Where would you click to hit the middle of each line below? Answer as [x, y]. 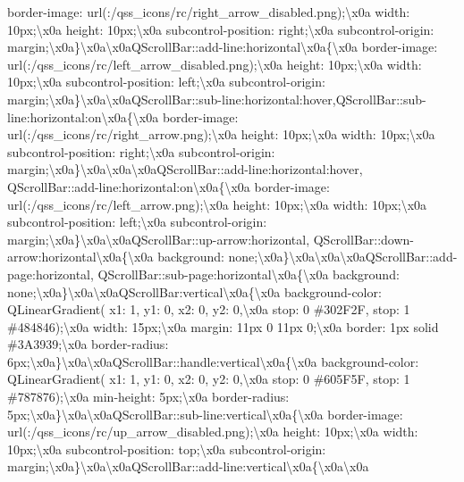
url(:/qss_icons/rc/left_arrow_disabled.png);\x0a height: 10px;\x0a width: [215, 64]
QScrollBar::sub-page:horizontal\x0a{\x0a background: [249, 274]
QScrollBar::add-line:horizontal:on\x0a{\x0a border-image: [169, 186]
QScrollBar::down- [364, 239]
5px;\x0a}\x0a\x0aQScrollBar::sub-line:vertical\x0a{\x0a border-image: [205, 414]
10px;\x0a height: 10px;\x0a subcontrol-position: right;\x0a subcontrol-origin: [221, 29]
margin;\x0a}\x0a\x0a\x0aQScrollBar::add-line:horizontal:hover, [185, 169]
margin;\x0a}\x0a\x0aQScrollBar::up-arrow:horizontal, [159, 239]
